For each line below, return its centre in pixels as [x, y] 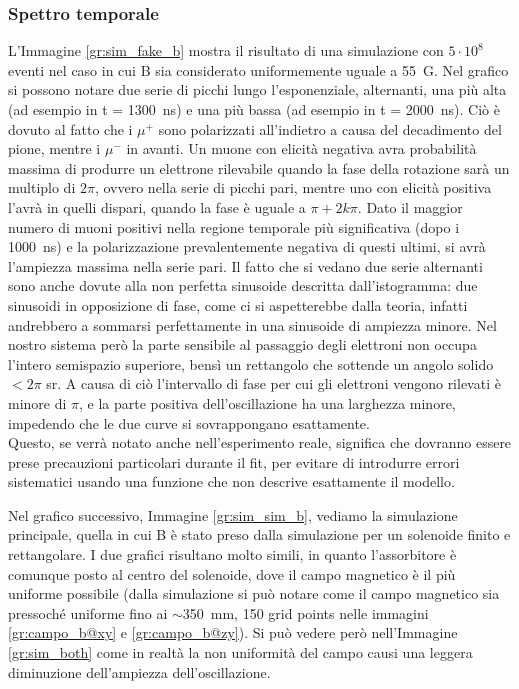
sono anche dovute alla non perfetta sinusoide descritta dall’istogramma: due [243, 285]
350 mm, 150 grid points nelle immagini [305, 612]
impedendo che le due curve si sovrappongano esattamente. [189, 422]
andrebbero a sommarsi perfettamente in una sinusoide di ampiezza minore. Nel [252, 324]
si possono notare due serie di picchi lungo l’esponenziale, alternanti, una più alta [257, 89]
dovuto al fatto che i [70, 128]
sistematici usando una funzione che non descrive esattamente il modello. [231, 481]
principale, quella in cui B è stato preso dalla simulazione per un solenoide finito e [259, 534]
